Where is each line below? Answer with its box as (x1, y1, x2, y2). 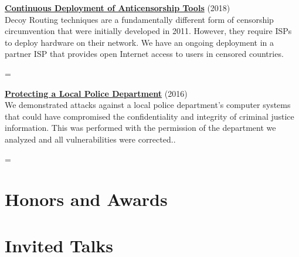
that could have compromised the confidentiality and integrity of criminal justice (5, 110, 294, 122)
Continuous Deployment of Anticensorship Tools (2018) (5, 2, 230, 13)
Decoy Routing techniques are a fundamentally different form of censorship (5, 13, 274, 25)
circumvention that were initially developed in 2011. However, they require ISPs (5, 25, 292, 37)
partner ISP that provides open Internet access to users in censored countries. (5, 48, 284, 60)
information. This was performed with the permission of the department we (5, 121, 276, 134)
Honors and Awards (5, 187, 168, 211)
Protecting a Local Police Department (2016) (5, 87, 188, 99)
